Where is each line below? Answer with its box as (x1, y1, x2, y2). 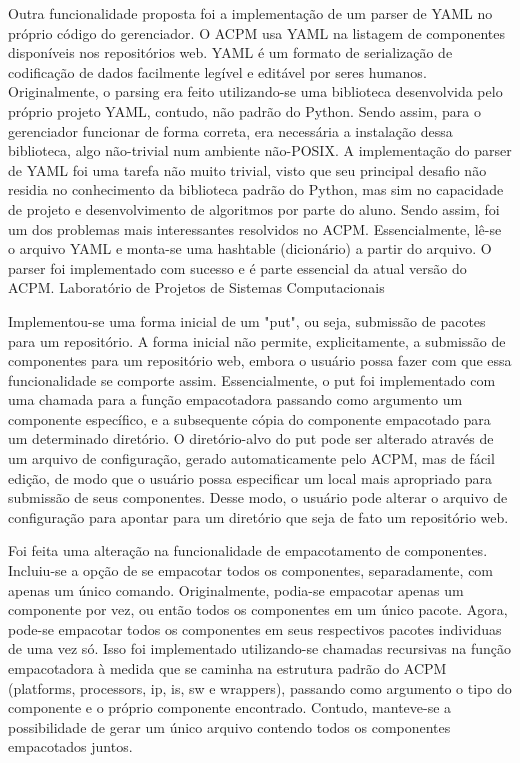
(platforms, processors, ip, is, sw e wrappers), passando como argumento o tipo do (8, 677, 512, 698)
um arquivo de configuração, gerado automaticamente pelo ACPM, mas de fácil (8, 448, 495, 469)
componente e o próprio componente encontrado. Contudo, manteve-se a (8, 697, 452, 718)
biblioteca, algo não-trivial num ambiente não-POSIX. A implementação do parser (8, 140, 512, 161)
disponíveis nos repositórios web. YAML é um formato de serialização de (8, 42, 453, 63)
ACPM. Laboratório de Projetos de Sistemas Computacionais (8, 277, 385, 298)
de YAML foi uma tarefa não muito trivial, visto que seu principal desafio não (8, 159, 487, 180)
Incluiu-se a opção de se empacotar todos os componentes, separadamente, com (8, 560, 494, 581)
